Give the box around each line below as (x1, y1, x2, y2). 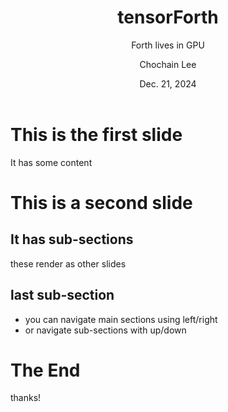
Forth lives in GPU (131, 39, 205, 51)
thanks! (10, 392, 42, 404)
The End (10, 359, 81, 381)
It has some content (10, 156, 93, 168)
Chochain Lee (139, 58, 197, 70)
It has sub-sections (10, 231, 134, 248)
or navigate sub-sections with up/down (24, 324, 187, 336)
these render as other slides (10, 257, 127, 270)
